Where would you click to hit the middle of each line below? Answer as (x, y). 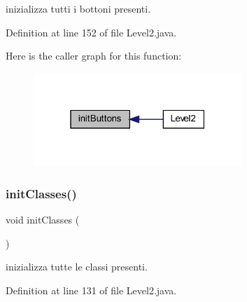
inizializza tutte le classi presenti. (77, 267)
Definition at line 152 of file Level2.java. (91, 32)
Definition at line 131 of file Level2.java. (91, 290)
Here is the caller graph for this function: (94, 56)
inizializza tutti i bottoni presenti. (78, 8)
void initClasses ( (43, 220)
